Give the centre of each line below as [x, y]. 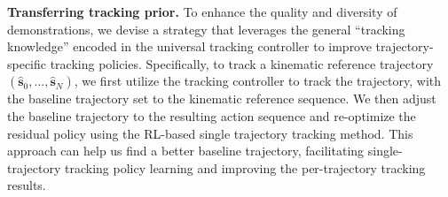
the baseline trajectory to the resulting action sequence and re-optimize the [212, 115]
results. [27, 185]
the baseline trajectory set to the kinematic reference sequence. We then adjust [222, 98]
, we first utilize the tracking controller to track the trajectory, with [258, 81]
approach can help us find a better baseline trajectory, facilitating [186, 151]
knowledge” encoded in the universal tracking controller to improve [189, 46]
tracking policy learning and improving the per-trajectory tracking [245, 167]
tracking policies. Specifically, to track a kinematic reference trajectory [242, 63]
